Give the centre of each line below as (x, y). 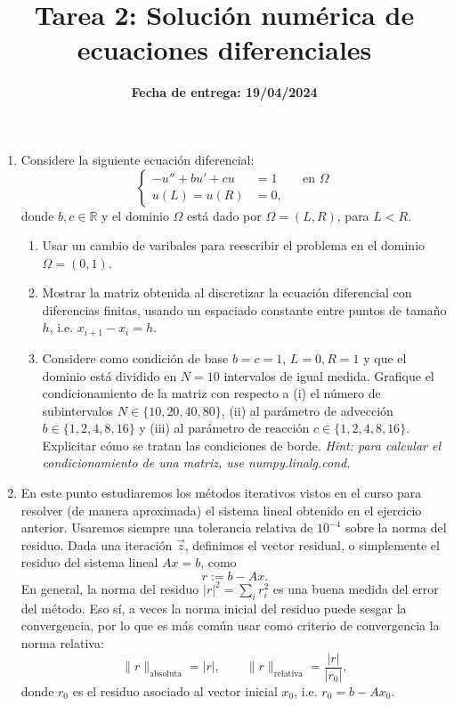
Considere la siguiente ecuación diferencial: (138, 159)
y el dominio (135, 215)
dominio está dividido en (109, 375)
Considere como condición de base (135, 357)
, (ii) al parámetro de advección (307, 410)
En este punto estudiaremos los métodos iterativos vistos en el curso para (221, 493)
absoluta (166, 674)
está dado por (224, 215)
